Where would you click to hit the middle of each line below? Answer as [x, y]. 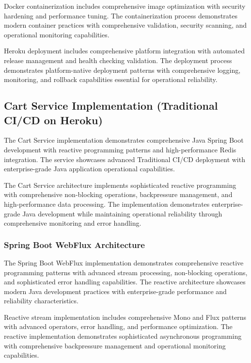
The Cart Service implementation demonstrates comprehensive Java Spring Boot [124, 140]
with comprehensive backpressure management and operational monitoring [115, 345]
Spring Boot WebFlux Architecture [74, 244]
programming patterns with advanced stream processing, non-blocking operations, [126, 272]
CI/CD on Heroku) [53, 120]
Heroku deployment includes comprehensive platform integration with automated [124, 51]
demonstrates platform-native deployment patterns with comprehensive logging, [122, 70]
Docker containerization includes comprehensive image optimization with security [125, 6]
